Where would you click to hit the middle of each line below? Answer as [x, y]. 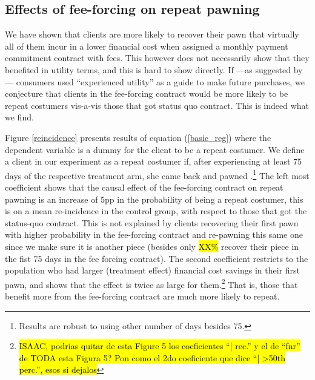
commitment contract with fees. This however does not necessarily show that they [157, 58]
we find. [19, 117]
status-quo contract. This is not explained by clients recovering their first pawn [152, 222]
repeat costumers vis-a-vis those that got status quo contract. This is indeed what [157, 105]
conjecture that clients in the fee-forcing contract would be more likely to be [147, 93]
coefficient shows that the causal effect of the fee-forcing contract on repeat [144, 187]
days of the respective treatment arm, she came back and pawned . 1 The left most [157, 174]
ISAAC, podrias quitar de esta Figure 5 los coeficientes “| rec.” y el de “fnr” [160, 346]
